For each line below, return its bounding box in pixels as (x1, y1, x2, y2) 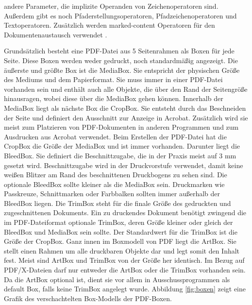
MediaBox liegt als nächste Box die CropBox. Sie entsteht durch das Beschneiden (4, 102, 246, 113)
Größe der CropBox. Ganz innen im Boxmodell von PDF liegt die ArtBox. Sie (4, 236, 236, 246)
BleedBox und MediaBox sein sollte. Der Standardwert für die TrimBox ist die (4, 226, 237, 237)
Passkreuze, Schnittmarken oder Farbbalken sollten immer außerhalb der (4, 188, 220, 199)
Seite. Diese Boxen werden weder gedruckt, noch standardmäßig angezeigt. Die (4, 55, 238, 65)
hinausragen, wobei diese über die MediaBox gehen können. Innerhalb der (4, 93, 223, 103)
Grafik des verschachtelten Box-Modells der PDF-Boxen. (4, 293, 172, 303)
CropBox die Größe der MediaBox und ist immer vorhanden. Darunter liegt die (4, 141, 240, 151)
